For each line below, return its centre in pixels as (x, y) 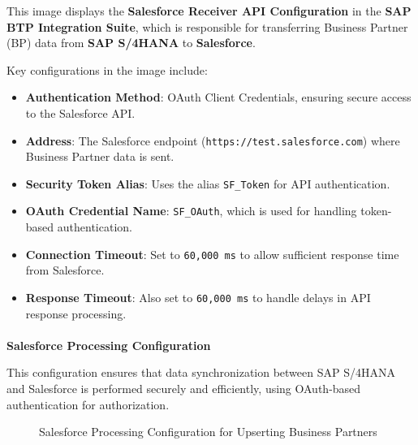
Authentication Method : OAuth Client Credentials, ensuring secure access (218, 97)
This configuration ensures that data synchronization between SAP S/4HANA (201, 372)
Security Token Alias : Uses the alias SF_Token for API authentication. (208, 183)
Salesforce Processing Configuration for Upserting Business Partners (208, 432)
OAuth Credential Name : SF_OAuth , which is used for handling (191, 211)
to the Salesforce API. (80, 112)
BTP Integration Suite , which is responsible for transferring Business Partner (207, 26)
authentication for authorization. (88, 404)
